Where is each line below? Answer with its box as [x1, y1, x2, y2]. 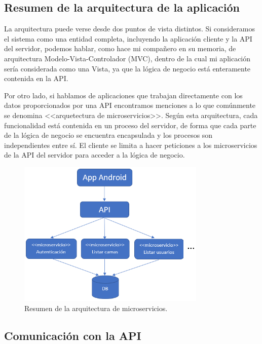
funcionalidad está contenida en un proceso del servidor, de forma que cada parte [4, 120, 256, 130]
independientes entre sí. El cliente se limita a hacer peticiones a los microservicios [4, 139, 257, 150]
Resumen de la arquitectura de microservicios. [24, 302, 168, 313]
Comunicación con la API [4, 327, 141, 343]
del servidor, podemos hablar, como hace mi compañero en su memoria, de [4, 43, 236, 54]
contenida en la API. [4, 73, 68, 84]
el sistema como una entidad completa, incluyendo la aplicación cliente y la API [4, 33, 252, 44]
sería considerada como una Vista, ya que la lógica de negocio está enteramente [4, 63, 251, 73]
